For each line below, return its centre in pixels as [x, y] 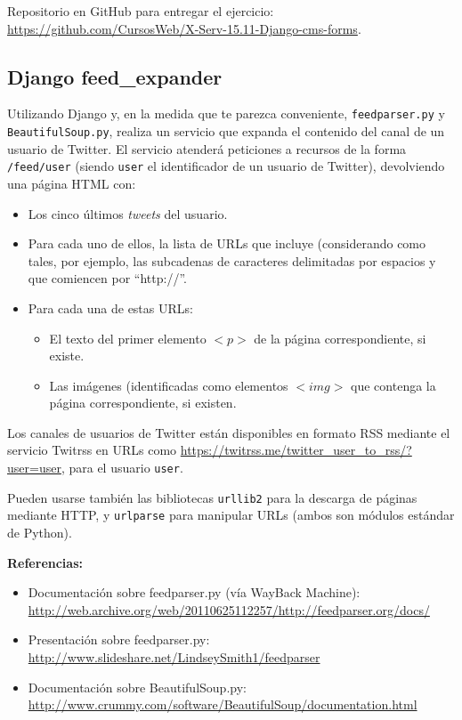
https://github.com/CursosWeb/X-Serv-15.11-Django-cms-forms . [184, 28]
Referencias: [45, 562]
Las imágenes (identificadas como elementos [169, 385]
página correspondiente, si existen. [143, 403]
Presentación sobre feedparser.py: [119, 639]
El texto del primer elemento [128, 338]
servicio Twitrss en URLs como [92, 450]
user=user [34, 468]
